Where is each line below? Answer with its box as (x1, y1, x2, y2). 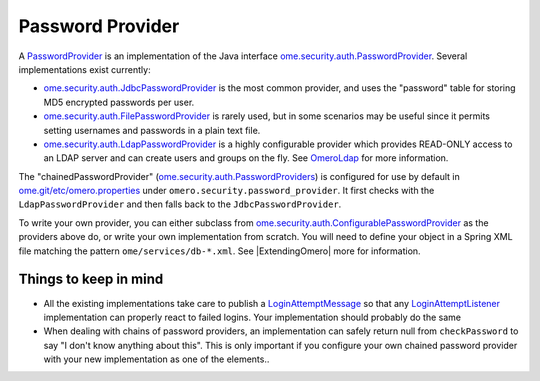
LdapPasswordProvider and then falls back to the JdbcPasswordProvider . (18, 198, 342, 210)
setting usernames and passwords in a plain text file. (43, 124, 261, 136)
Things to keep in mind (18, 271, 164, 288)
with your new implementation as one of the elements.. (43, 353, 270, 365)
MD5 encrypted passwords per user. (43, 96, 195, 108)
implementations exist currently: (18, 63, 151, 75)
